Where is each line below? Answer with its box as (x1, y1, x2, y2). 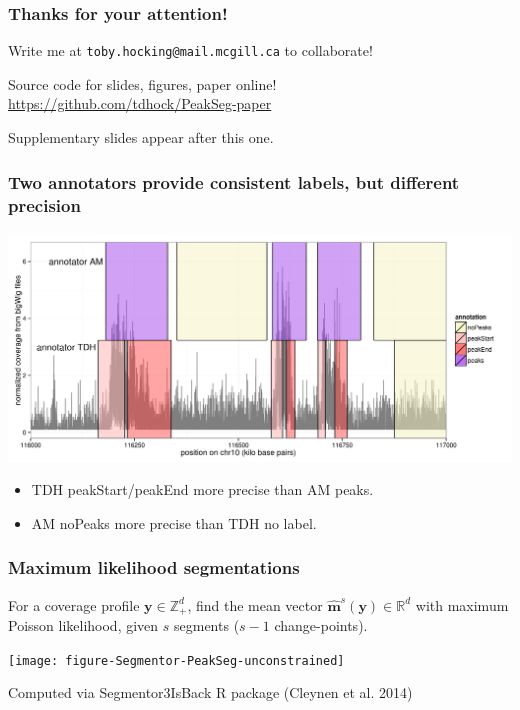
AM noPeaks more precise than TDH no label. (31, 512, 317, 533)
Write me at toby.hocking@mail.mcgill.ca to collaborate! (8, 40, 373, 61)
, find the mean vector (187, 594, 323, 615)
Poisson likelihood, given (8, 615, 159, 636)
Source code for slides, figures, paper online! (8, 73, 277, 94)
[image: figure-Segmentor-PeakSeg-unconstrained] (8, 653, 345, 668)
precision (8, 192, 81, 217)
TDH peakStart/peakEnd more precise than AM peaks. (31, 479, 374, 500)
